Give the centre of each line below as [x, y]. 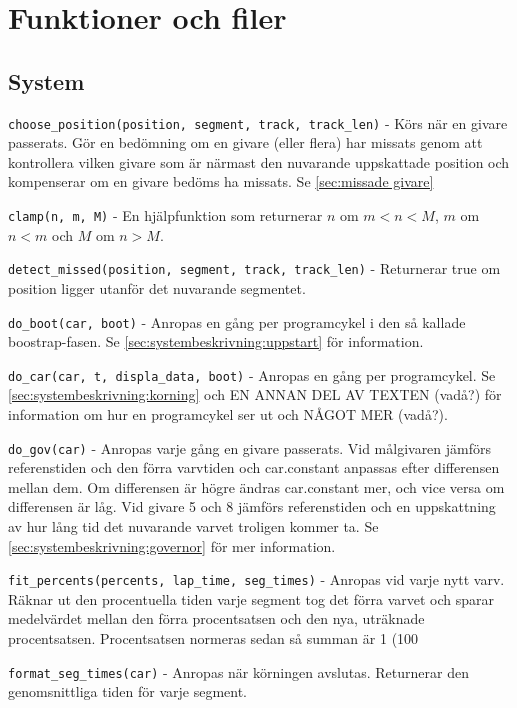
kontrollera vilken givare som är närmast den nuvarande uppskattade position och [259, 161]
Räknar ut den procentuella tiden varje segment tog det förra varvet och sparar [251, 598]
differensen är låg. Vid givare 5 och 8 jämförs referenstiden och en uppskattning [252, 506]
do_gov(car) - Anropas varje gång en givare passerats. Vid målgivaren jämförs [250, 447]
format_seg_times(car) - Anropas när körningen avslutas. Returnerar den [238, 671]
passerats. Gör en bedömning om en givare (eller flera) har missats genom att [245, 142]
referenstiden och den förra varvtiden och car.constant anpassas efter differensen [254, 467]
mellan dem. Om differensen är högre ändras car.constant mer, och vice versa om [256, 486]
